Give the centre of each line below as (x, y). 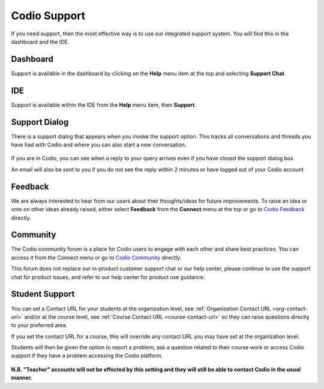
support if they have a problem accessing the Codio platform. (87, 356)
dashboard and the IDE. (40, 41)
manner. (22, 378)
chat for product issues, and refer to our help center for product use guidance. (108, 277)
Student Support (43, 294)
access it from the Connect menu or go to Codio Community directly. (96, 258)
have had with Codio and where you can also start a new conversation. (99, 145)
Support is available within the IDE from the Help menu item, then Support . (103, 104)
